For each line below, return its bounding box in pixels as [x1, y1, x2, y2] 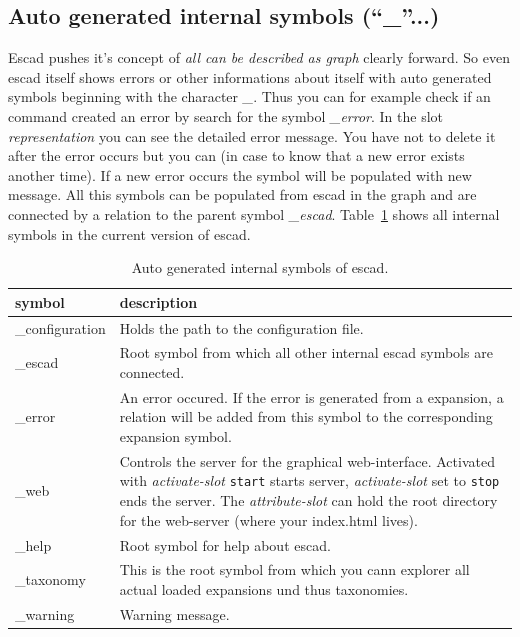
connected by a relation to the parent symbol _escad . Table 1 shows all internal [8, 203, 500, 224]
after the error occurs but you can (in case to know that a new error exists [8, 145, 465, 166]
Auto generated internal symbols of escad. [131, 257, 389, 278]
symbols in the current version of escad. [8, 223, 251, 244]
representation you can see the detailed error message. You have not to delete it [8, 125, 496, 146]
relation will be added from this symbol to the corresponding [119, 406, 493, 427]
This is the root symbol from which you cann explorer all [119, 559, 470, 580]
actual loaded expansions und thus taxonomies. [119, 579, 409, 600]
